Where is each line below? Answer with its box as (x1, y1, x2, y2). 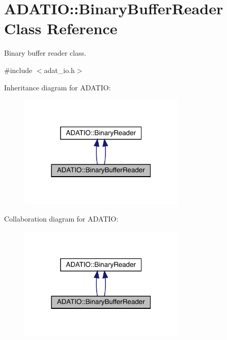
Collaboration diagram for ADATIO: (4, 213, 119, 224)
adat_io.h (44, 64, 75, 75)
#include (4, 64, 33, 75)
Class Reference (4, 18, 118, 39)
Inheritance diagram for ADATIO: (4, 82, 111, 92)
